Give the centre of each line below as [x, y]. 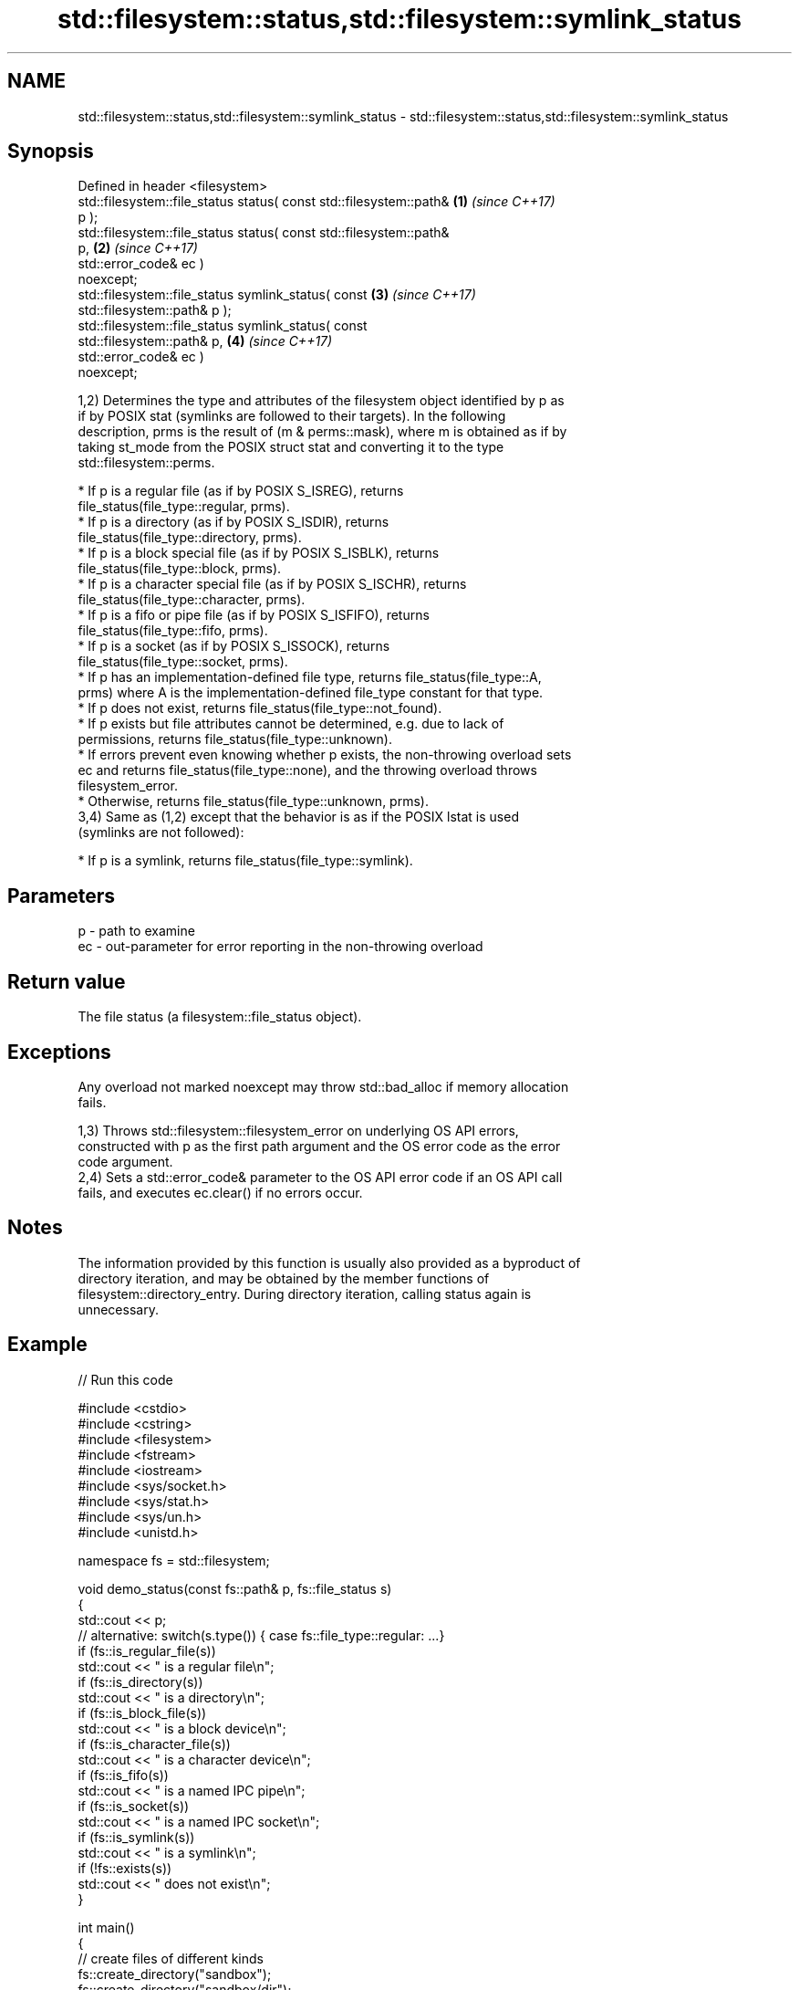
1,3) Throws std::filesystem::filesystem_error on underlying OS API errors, [298, 1130]
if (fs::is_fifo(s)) [123, 1775]
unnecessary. [118, 1309]
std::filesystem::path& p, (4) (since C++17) [205, 341]
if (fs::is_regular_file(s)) [147, 1650]
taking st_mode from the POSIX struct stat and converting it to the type [291, 447]
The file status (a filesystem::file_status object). [220, 1017]
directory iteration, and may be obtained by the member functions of [284, 1278]
